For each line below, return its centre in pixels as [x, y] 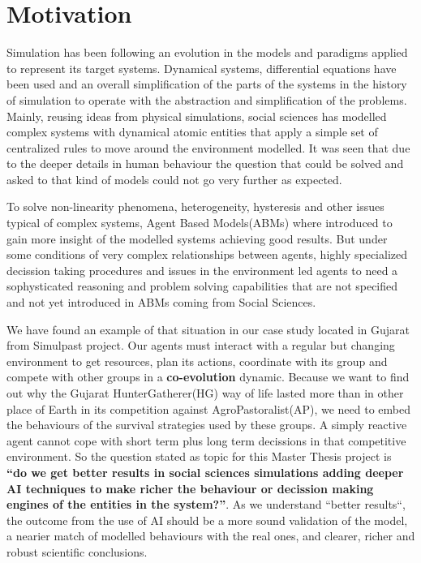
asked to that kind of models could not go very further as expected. [174, 179]
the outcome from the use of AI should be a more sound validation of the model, [207, 520]
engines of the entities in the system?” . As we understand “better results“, [206, 504]
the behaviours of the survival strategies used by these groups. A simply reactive [207, 425]
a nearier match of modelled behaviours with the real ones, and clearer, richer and [211, 536]
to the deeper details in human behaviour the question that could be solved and [205, 163]
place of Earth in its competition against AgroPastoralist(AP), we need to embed [209, 408]
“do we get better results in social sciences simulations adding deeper [205, 472]
